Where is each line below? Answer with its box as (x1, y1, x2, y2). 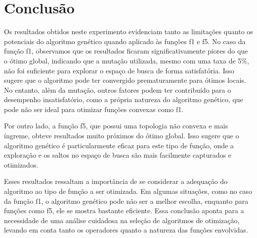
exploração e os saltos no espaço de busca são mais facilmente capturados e (4, 150, 231, 160)
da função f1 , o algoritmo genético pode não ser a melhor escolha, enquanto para (4, 195, 249, 206)
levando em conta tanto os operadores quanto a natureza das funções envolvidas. (4, 225, 248, 235)
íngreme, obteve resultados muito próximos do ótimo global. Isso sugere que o (4, 130, 239, 141)
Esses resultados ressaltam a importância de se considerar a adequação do (4, 176, 228, 186)
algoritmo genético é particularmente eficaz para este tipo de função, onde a (4, 140, 234, 150)
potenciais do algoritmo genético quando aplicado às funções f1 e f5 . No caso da (4, 36, 246, 46)
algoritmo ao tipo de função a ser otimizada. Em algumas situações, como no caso (4, 186, 252, 196)
